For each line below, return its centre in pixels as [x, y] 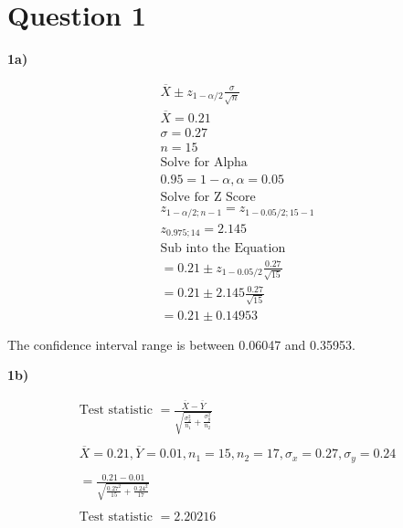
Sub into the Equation [223, 249]
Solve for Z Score [208, 198]
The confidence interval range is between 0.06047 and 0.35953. [181, 344]
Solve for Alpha [204, 163]
